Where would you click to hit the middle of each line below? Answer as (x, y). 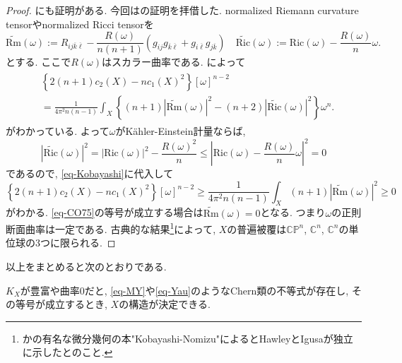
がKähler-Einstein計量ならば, (181, 130)
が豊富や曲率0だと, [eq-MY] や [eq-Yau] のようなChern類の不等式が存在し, (184, 290)
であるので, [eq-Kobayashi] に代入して (90, 173)
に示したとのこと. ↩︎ (67, 352)
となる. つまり (293, 212)
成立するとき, (76, 304)
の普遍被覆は (257, 228)
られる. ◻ (93, 243)
